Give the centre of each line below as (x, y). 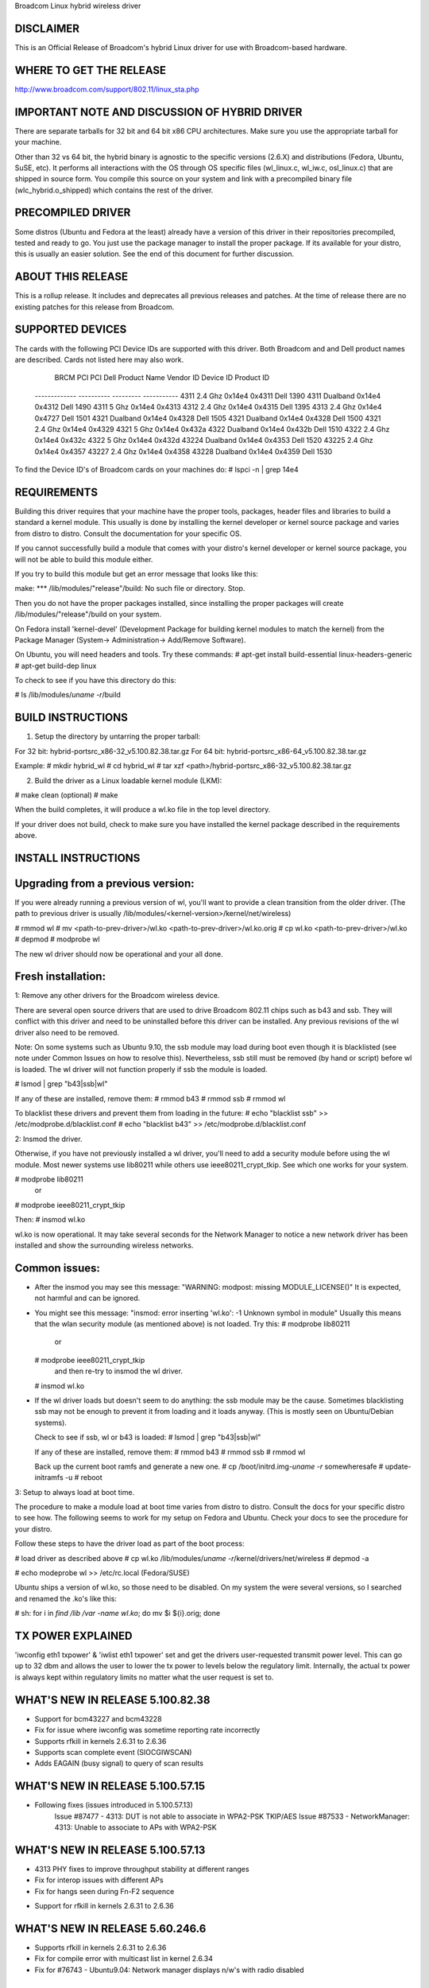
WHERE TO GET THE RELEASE (91, 70)
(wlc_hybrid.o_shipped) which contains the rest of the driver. (114, 190)
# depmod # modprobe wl (57, 939)
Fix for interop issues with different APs (99, 1880)
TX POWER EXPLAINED (73, 1636)
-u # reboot (83, 1477)
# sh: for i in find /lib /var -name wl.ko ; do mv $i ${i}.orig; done (118, 1613)
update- (398, 1466)
